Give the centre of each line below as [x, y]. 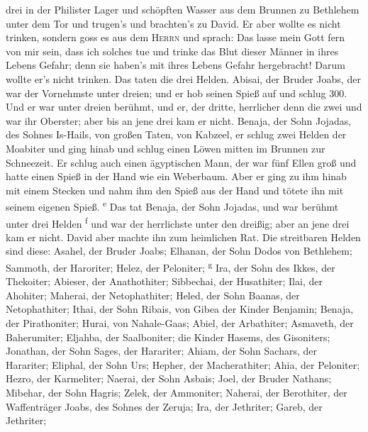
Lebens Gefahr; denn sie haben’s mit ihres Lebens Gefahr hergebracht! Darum [175, 65]
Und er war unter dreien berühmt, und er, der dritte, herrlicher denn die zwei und [184, 107]
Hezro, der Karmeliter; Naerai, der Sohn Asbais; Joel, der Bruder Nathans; [169, 378]
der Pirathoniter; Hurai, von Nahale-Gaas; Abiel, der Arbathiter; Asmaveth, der [180, 323]
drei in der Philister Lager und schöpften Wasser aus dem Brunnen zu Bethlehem [183, 9]
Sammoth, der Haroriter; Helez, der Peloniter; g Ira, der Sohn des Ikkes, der [171, 266]
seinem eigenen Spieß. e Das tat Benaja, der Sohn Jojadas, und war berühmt [172, 205]
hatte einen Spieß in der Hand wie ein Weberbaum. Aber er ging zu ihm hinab [176, 176]
